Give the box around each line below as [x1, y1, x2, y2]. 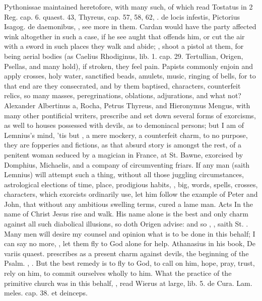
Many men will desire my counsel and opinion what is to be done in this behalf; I [4, 228, 255, 239]
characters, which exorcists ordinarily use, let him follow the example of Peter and [4, 189, 258, 199]
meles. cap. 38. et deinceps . [4, 287, 88, 298]
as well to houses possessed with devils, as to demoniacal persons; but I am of [4, 120, 244, 130]
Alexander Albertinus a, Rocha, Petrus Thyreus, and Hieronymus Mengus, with [4, 100, 250, 110]
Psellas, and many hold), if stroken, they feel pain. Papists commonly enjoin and [4, 60, 253, 71]
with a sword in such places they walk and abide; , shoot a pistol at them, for [4, 41, 244, 51]
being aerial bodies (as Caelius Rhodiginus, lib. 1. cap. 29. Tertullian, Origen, [4, 50, 243, 61]
